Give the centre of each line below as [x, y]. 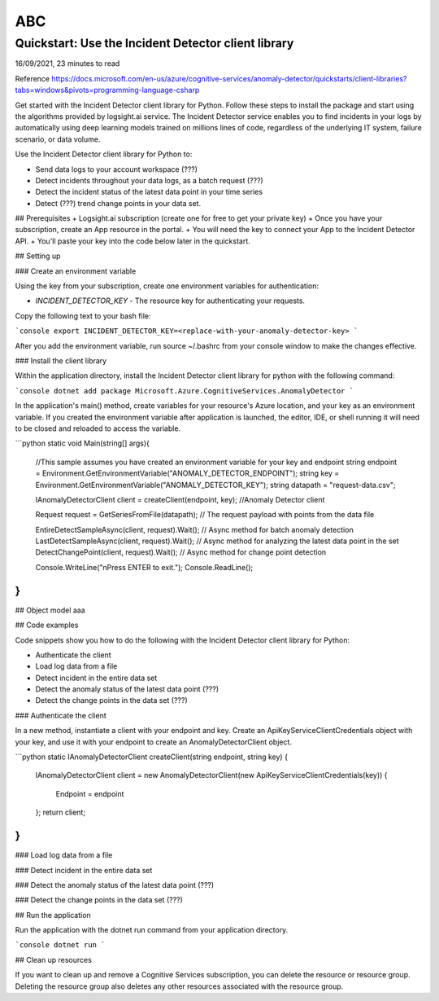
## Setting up [38, 256]
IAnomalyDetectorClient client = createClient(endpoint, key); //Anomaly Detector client [180, 499]
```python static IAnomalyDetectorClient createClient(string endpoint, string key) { [152, 757]
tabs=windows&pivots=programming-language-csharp [107, 90]
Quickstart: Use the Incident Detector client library [154, 43]
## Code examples [47, 625]
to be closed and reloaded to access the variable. [98, 428]
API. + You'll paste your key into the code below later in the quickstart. [133, 241]
